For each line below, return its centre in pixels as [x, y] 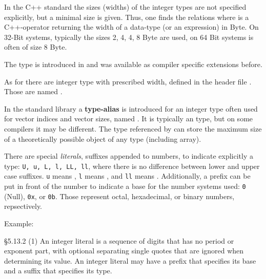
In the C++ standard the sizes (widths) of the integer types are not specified [125, 7]
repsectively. [23, 206]
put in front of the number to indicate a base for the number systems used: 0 [125, 186]
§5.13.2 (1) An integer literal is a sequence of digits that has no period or [119, 240]
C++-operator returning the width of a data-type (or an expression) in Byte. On [131, 27]
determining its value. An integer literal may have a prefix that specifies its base [130, 260]
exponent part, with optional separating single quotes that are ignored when [124, 251]
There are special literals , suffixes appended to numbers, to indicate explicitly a [129, 156]
